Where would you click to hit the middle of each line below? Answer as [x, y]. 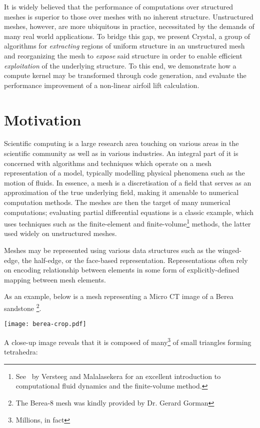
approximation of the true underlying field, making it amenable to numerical [121, 192]
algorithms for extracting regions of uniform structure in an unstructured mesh [124, 46]
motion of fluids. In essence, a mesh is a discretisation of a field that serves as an [128, 182]
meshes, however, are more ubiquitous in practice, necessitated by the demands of [129, 26]
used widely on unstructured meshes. [60, 233]
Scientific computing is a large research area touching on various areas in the [121, 143]
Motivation [43, 119]
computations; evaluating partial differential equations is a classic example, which [129, 212]
